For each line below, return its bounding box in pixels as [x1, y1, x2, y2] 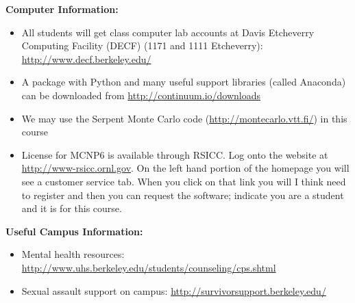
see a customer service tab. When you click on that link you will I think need [21, 174, 346, 188]
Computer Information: [5, 2, 119, 16]
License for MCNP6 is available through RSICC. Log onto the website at [21, 147, 328, 161]
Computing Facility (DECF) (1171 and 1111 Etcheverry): [21, 38, 263, 53]
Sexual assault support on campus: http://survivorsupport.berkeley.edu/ [21, 283, 326, 298]
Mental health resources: [21, 247, 125, 261]
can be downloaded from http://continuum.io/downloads [21, 88, 261, 102]
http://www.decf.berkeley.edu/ [21, 51, 151, 66]
